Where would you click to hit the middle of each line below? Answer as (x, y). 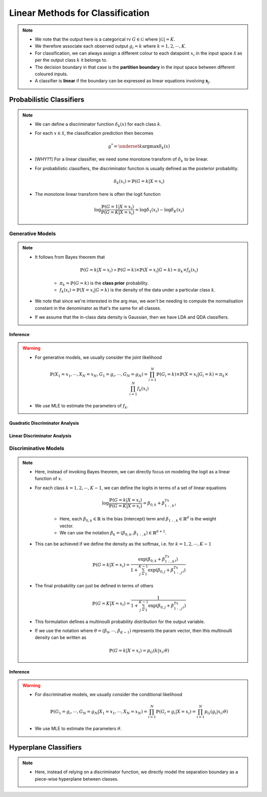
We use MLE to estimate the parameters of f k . (82, 406)
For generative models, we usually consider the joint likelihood (98, 357)
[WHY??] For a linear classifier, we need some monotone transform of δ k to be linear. (122, 160)
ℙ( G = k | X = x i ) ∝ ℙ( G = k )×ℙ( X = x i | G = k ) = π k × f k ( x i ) (139, 270)
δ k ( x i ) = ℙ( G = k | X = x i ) (139, 182)
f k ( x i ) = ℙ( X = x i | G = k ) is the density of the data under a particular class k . (138, 290)
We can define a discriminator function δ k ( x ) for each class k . (98, 125)
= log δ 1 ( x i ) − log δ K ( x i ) (160, 210)
